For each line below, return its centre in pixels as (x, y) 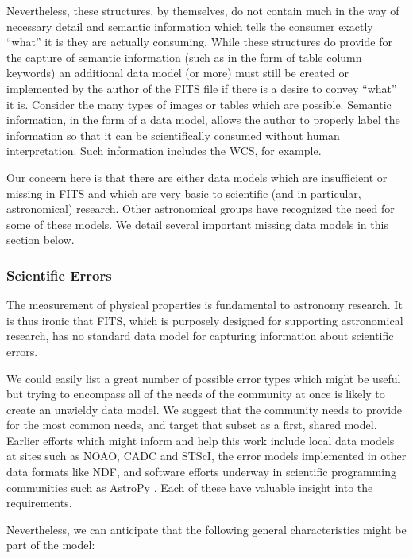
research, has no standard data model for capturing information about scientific (200, 336)
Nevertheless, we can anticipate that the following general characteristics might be (206, 529)
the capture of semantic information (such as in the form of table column (184, 57)
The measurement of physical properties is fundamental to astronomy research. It (205, 305)
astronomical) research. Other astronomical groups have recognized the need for (201, 209)
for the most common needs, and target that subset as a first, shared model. (192, 425)
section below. (41, 240)
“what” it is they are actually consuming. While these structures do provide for (199, 42)
